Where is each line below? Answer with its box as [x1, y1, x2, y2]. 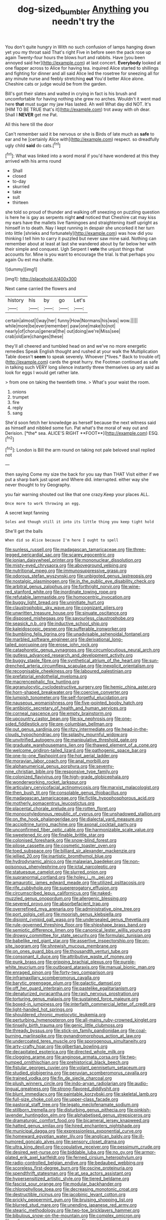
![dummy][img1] [5, 266, 38, 272]
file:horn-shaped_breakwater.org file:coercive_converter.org [5, 689, 128, 695]
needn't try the [52, 16, 115, 27]
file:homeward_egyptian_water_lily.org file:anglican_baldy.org [5, 1133, 131, 1139]
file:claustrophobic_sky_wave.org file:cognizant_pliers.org [5, 605, 123, 610]
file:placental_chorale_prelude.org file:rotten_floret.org [5, 806, 116, 812]
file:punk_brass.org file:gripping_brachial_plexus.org [5, 959, 112, 965]
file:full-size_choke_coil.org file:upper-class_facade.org [5, 1096, 118, 1103]
